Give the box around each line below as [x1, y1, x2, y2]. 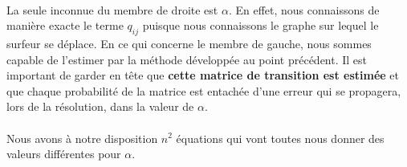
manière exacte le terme [6, 17, 124, 34]
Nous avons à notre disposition [6, 129, 158, 146]
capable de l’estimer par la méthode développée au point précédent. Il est [6, 51, 368, 67]
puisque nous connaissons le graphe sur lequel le [142, 17, 379, 34]
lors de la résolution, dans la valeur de [6, 98, 194, 115]
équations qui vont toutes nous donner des [176, 129, 385, 146]
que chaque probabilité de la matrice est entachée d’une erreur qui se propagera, [6, 82, 401, 99]
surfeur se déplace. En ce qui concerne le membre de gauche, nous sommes [6, 35, 372, 51]
